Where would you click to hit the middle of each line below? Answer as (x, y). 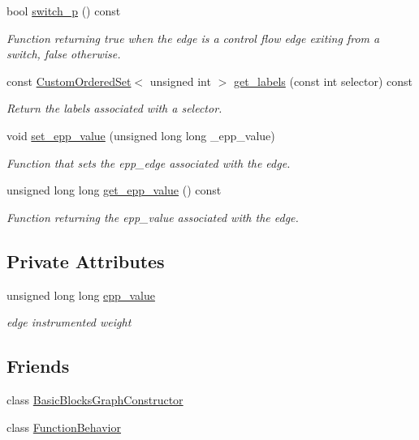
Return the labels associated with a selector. (114, 108)
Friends (38, 366)
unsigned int (180, 81)
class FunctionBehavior (64, 427)
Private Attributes (86, 261)
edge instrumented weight (69, 322)
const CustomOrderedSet (69, 81)
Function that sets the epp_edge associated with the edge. (149, 162)
